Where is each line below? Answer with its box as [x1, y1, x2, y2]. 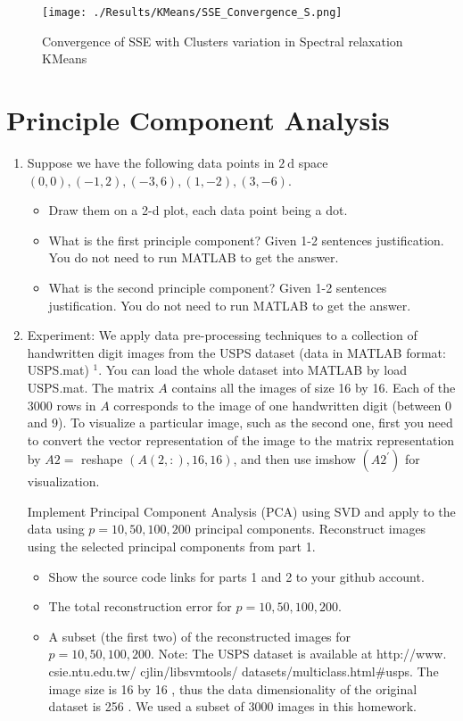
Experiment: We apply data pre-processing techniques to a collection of [27, 326, 418, 344]
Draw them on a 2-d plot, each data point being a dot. [48, 201, 348, 220]
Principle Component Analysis [6, 102, 390, 138]
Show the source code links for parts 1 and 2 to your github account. [48, 567, 425, 585]
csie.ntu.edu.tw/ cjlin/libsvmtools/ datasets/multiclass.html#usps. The [48, 662, 439, 681]
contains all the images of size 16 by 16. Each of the [171, 377, 456, 396]
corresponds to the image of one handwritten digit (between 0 [113, 395, 452, 414]
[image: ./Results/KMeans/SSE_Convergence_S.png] [42, 6, 343, 19]
